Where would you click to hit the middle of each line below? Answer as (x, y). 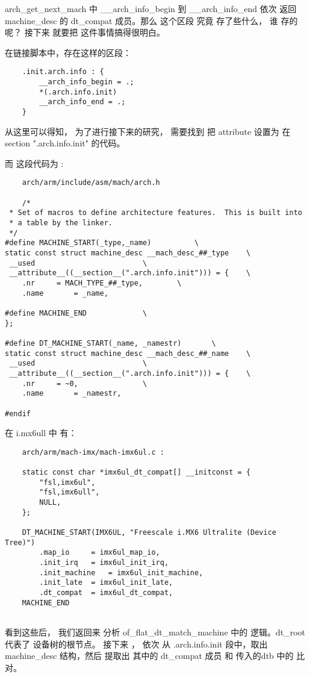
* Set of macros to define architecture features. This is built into (156, 213)
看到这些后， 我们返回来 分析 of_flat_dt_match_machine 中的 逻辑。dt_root (155, 632)
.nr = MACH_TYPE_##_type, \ (102, 283)
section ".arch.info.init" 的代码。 (65, 143)
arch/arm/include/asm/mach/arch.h (91, 183)
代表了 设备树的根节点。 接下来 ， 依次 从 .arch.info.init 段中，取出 (136, 644)
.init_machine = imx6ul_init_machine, (121, 572)
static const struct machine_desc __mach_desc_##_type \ (128, 253)
